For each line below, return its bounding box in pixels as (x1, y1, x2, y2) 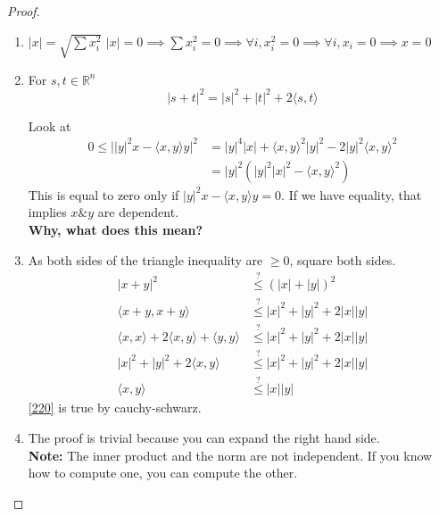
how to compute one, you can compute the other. (28, 463, 298, 482)
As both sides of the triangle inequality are (28, 250, 263, 269)
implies (28, 203, 67, 221)
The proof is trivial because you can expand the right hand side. (28, 429, 380, 447)
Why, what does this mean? (28, 220, 203, 238)
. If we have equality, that (281, 185, 422, 204)
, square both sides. (289, 250, 396, 269)
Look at (28, 116, 71, 135)
